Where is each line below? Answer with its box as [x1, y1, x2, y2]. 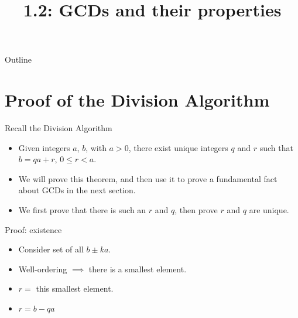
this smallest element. [36, 282, 114, 295]
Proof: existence [5, 223, 62, 235]
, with [85, 141, 107, 153]
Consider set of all [18, 243, 84, 255]
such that [259, 141, 293, 153]
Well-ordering [18, 262, 67, 275]
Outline [5, 53, 32, 66]
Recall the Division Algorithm [5, 122, 112, 134]
